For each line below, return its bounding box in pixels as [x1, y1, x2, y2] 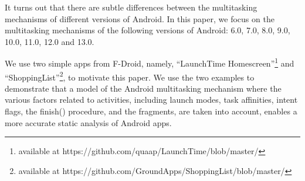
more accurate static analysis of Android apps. [5, 116, 172, 128]
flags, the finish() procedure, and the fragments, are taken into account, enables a [5, 105, 297, 117]
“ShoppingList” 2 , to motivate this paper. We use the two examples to [5, 69, 255, 83]
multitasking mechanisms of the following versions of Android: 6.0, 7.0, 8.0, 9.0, [5, 24, 290, 36]
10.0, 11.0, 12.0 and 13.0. [5, 35, 94, 47]
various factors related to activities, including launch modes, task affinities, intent [5, 93, 298, 106]
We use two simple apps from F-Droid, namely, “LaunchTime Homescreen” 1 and [5, 55, 294, 69]
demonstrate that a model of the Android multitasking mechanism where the [5, 82, 282, 94]
